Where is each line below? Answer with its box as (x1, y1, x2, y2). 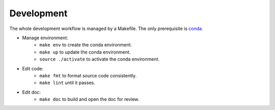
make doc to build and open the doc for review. (39, 96, 140, 102)
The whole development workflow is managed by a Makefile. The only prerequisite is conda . (9, 25, 203, 32)
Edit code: (22, 65, 44, 71)
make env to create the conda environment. (39, 42, 132, 48)
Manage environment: (22, 35, 68, 41)
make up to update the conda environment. (39, 49, 131, 55)
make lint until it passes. (39, 79, 95, 86)
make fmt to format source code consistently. (39, 72, 137, 78)
